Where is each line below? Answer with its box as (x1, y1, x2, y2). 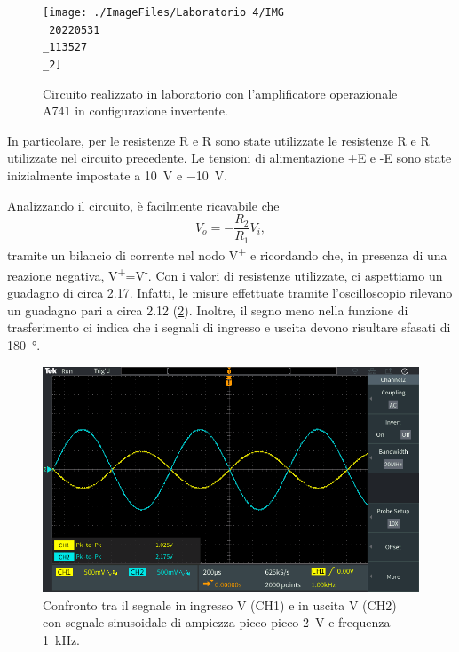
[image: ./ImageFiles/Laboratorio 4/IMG (43, 6, 285, 19)
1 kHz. (43, 630, 80, 648)
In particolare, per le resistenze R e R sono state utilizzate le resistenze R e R (7, 131, 430, 149)
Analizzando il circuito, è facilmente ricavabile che (7, 195, 280, 214)
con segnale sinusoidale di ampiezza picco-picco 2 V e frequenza (43, 613, 391, 632)
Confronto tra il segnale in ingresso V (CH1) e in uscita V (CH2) (43, 595, 397, 614)
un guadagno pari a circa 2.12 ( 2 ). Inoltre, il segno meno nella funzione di (7, 300, 408, 319)
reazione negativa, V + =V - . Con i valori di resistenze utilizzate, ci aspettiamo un (7, 263, 443, 284)
